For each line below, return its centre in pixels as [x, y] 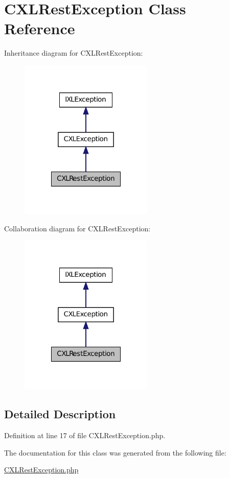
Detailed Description [60, 414]
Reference [40, 28]
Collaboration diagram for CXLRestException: [77, 228]
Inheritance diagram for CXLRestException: [74, 53]
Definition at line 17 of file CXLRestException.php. [85, 435]
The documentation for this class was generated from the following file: [115, 452]
